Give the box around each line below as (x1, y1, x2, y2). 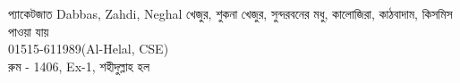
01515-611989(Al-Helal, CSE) (8, 39, 169, 58)
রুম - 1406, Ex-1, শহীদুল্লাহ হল (8, 56, 149, 75)
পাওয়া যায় (8, 21, 49, 40)
